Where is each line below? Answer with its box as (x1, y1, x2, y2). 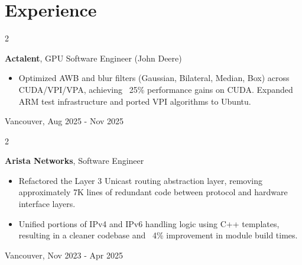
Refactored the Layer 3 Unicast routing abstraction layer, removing (18, 174, 263, 186)
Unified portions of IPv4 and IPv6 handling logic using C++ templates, (18, 217, 280, 230)
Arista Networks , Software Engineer (5, 154, 144, 167)
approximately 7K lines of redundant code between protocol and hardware (18, 186, 288, 198)
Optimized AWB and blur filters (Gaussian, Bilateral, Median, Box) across (18, 72, 290, 84)
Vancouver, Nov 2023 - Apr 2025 (5, 248, 123, 261)
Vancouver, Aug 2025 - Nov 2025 (5, 115, 124, 127)
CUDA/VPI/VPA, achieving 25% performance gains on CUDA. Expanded (18, 83, 293, 95)
